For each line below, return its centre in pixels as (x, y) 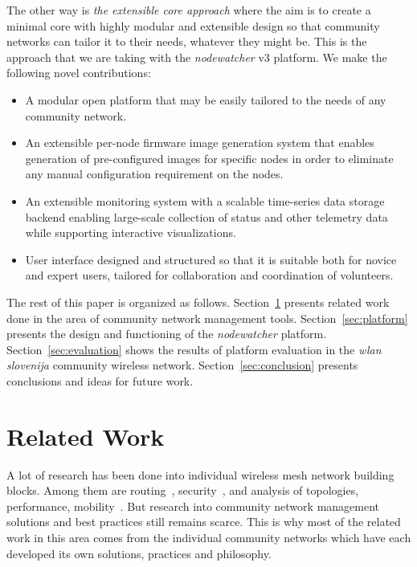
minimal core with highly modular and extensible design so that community (193, 25)
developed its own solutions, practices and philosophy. (139, 553)
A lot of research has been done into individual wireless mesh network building (200, 474)
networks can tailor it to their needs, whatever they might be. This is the (187, 41)
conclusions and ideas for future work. (100, 380)
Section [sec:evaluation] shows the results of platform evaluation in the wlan (194, 349)
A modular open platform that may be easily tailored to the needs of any (206, 99)
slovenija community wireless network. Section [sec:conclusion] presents (182, 365)
